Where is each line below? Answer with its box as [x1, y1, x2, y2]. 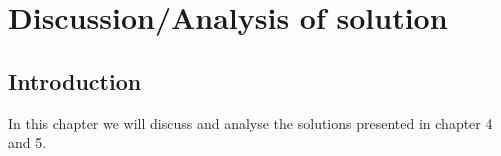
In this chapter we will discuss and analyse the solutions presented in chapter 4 [8, 112, 493, 133]
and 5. [8, 132, 47, 153]
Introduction [8, 65, 142, 96]
